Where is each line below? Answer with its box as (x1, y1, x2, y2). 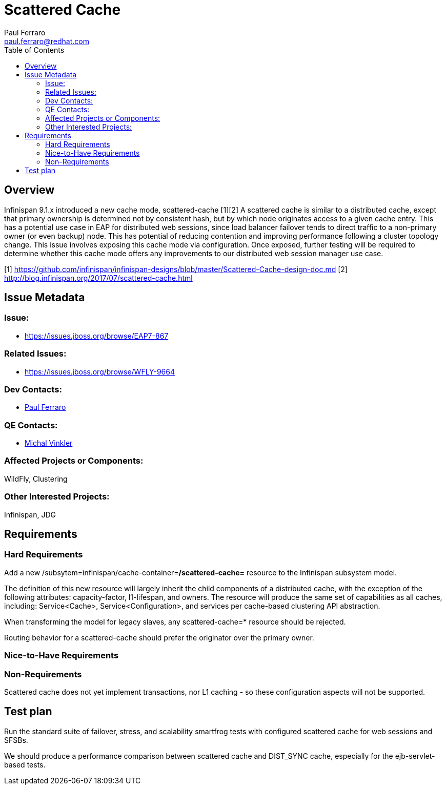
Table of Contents (4, 45, 65, 54)
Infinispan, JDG (4, 510, 56, 519)
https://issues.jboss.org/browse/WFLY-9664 (25, 367, 175, 376)
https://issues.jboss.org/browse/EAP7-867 (25, 331, 169, 340)
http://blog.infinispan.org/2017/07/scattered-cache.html (4, 273, 193, 282)
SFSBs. (4, 735, 28, 744)
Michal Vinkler (25, 439, 73, 448)
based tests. (4, 760, 46, 769)
